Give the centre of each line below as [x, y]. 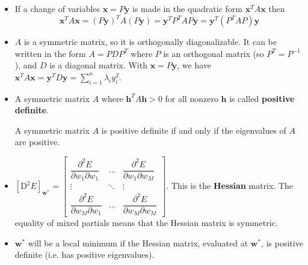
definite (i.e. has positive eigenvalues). [85, 255]
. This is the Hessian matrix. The [230, 186]
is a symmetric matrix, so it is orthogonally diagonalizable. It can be [150, 42]
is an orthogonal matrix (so [214, 53]
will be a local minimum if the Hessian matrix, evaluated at [138, 243]
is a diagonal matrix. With [98, 65]
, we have [194, 65]
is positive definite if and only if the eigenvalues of [194, 130]
